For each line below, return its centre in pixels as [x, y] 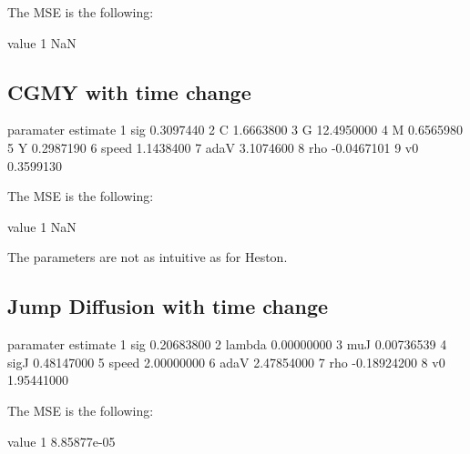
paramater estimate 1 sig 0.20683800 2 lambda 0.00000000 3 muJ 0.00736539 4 [227, 344]
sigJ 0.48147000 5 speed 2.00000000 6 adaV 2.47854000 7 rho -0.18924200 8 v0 [226, 362]
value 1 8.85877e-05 [61, 441]
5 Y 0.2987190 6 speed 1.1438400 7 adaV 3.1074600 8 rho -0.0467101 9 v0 [213, 147]
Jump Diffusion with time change [168, 306]
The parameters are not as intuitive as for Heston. [148, 257]
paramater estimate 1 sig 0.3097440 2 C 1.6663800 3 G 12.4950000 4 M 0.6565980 [235, 130]
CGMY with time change [129, 91]
